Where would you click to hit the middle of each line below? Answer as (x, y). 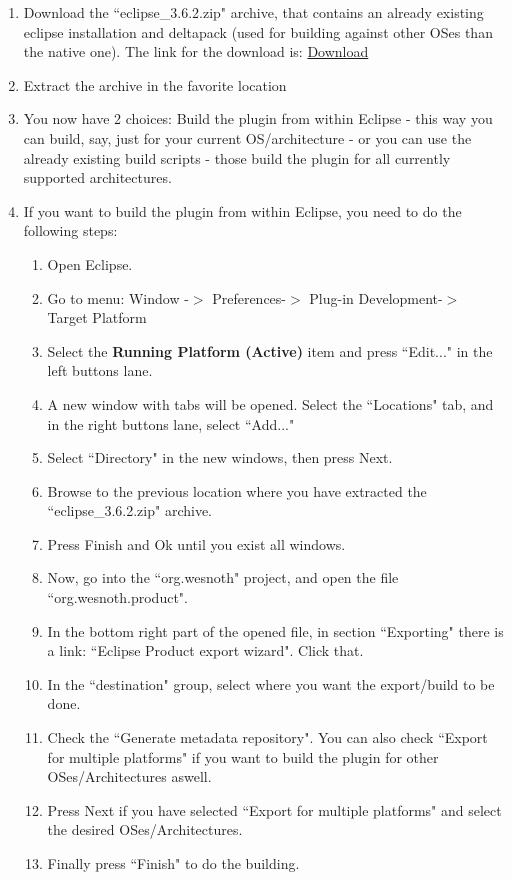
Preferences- (249, 297)
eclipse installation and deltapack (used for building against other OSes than (258, 31)
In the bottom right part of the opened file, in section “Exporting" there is (275, 630)
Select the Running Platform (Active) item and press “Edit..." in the (270, 350)
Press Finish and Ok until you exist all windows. (196, 543)
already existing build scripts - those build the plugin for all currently (237, 157)
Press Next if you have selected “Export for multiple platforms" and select (274, 809)
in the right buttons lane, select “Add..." (171, 423)
